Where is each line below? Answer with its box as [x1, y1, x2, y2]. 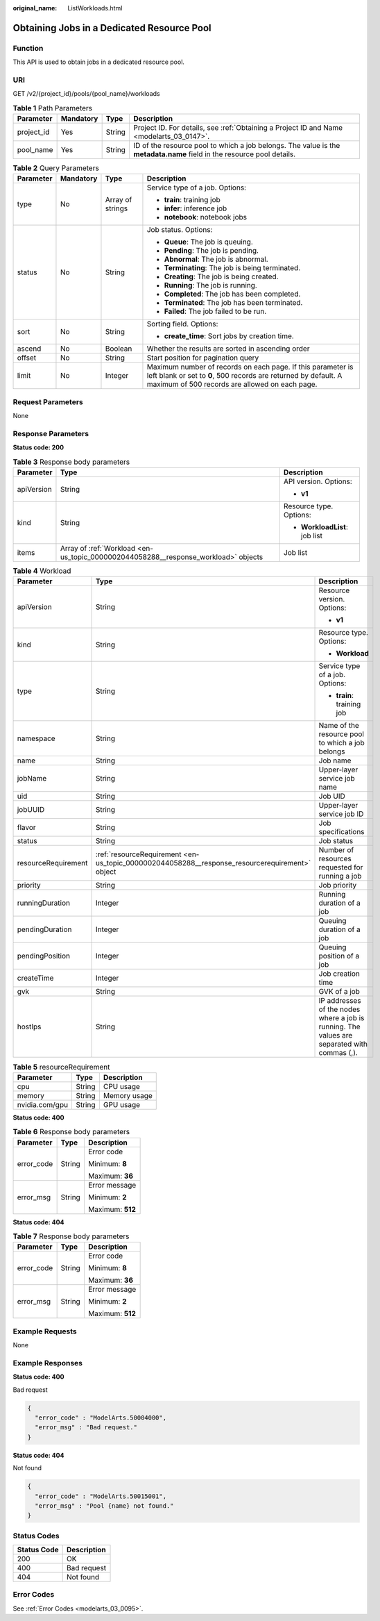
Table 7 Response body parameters [12, 1231, 130, 1241]
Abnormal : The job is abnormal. [164, 254, 268, 264]
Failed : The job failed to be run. [164, 306, 267, 316]
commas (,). [318, 1048, 359, 1058]
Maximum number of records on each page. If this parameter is [146, 362, 354, 372]
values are [318, 1031, 353, 1040]
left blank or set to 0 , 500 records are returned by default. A [146, 371, 343, 381]
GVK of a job [318, 987, 361, 997]
